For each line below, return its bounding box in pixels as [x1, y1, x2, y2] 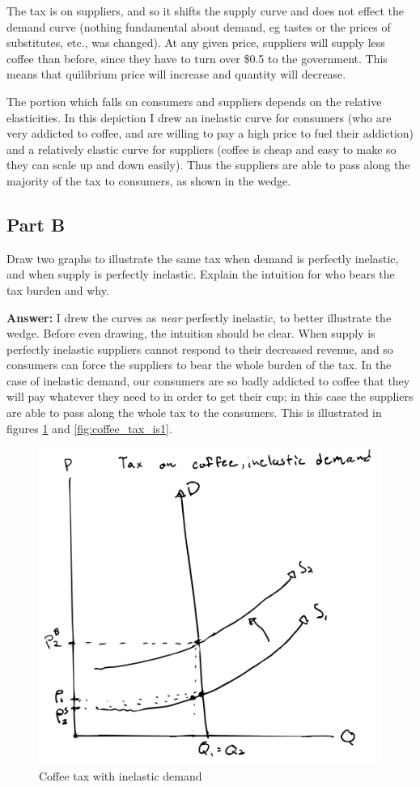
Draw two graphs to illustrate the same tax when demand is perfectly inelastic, [6, 249, 399, 266]
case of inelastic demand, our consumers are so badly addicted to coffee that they [6, 372, 410, 389]
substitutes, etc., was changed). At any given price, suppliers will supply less [6, 34, 385, 51]
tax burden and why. [6, 281, 109, 298]
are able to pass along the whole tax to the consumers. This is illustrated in [6, 404, 382, 421]
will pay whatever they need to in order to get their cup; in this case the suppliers [6, 388, 414, 405]
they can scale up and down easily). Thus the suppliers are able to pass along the [6, 156, 410, 173]
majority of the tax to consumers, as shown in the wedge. [6, 172, 291, 189]
